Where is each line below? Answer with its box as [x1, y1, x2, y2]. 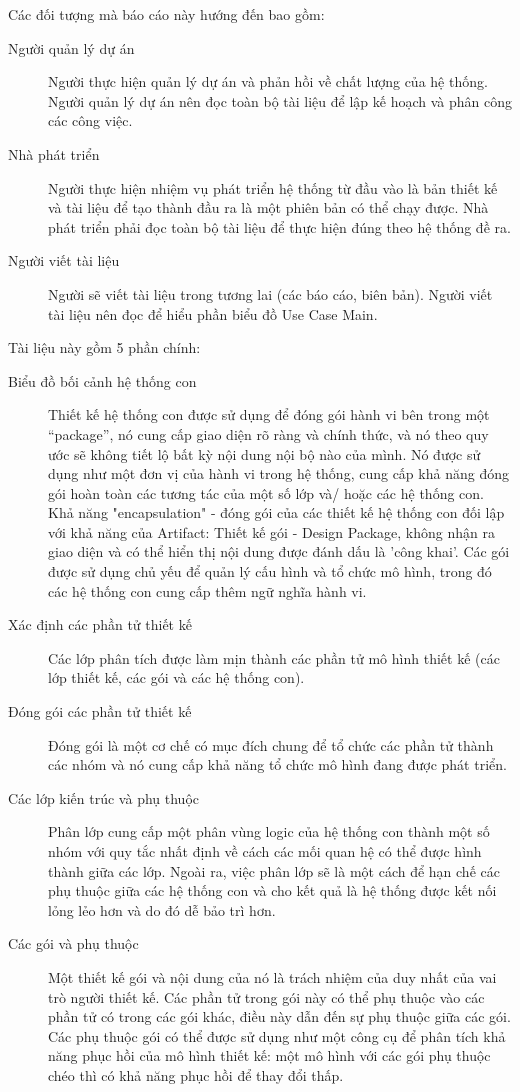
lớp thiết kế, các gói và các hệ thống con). [48, 667, 305, 688]
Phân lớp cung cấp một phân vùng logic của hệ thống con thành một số [48, 821, 490, 842]
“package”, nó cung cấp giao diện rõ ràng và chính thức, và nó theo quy [48, 423, 489, 444]
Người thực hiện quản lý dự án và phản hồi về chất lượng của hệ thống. [48, 71, 488, 92]
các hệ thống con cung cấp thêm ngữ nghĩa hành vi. [48, 580, 367, 601]
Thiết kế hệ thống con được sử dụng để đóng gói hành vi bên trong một [48, 404, 490, 425]
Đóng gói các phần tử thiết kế [8, 701, 192, 722]
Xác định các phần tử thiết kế [8, 614, 192, 635]
